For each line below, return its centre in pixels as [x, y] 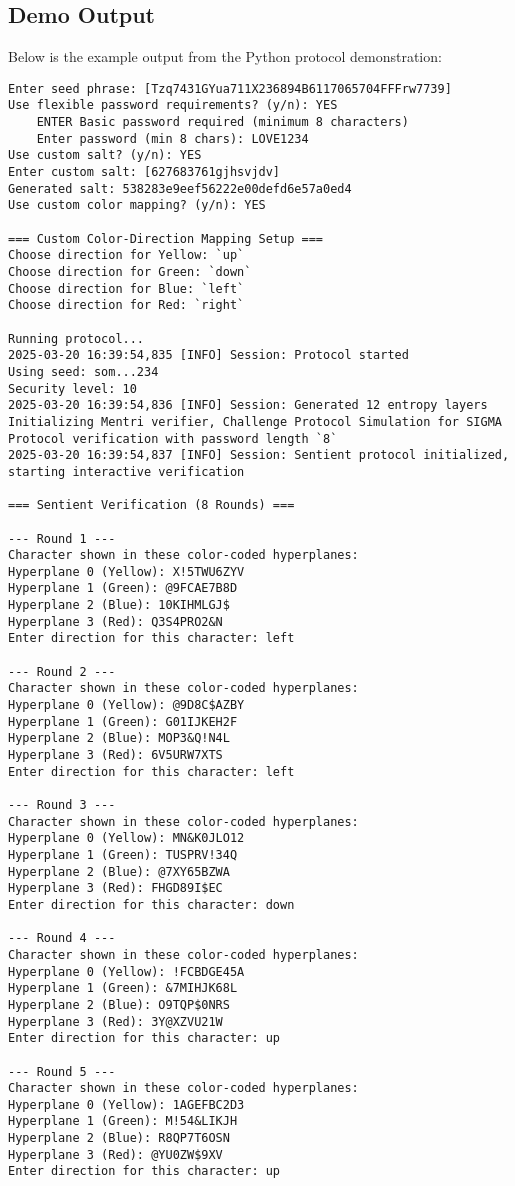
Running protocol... [76, 338]
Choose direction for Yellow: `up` [126, 255]
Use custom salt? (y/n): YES [105, 155]
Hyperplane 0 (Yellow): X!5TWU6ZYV [126, 571]
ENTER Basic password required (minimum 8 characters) [222, 122]
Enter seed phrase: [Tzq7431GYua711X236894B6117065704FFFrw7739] [230, 88]
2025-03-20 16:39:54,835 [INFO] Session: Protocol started [208, 355]
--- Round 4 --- [62, 938]
